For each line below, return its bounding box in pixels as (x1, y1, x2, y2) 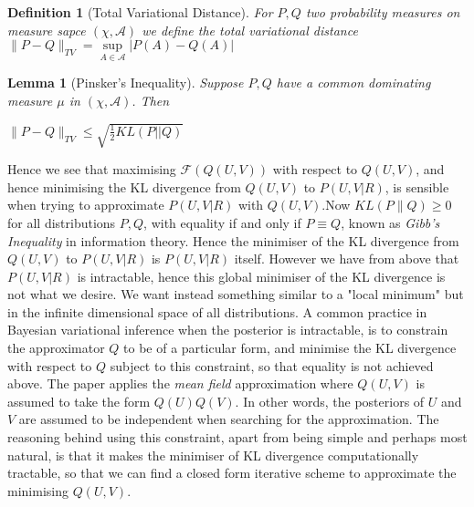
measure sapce (7, 20, 86, 39)
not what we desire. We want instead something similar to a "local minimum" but (7, 285, 464, 304)
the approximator (7, 338, 105, 357)
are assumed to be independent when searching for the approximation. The (18, 409, 439, 429)
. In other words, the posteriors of (235, 391, 425, 410)
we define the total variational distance (142, 20, 358, 39)
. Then (132, 91, 170, 109)
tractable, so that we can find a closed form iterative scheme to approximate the (7, 463, 457, 482)
